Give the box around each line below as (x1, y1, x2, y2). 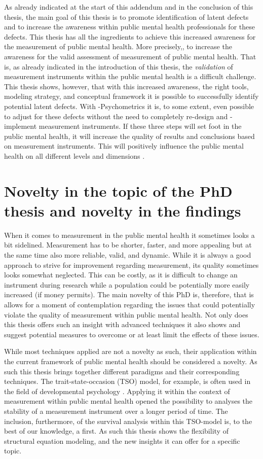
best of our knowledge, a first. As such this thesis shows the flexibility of (4, 426, 229, 436)
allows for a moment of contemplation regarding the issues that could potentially (4, 299, 255, 309)
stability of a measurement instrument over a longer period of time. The (4, 405, 228, 416)
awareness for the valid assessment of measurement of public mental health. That (4, 51, 256, 61)
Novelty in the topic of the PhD (4, 180, 233, 201)
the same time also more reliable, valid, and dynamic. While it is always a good (4, 250, 251, 260)
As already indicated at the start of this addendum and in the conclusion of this (4, 2, 253, 12)
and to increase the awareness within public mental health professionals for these (4, 21, 255, 32)
